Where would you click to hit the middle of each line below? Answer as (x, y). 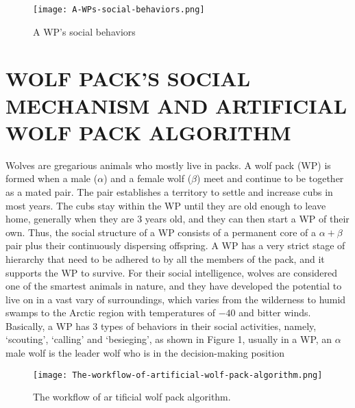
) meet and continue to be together (270, 178)
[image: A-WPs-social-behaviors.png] (119, 10)
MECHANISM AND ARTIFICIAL (176, 105)
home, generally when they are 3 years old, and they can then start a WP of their (177, 219)
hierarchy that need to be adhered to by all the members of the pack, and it (165, 258)
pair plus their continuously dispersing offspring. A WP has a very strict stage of (175, 245)
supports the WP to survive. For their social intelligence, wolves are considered (172, 272)
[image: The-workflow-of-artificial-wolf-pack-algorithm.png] (178, 375)
